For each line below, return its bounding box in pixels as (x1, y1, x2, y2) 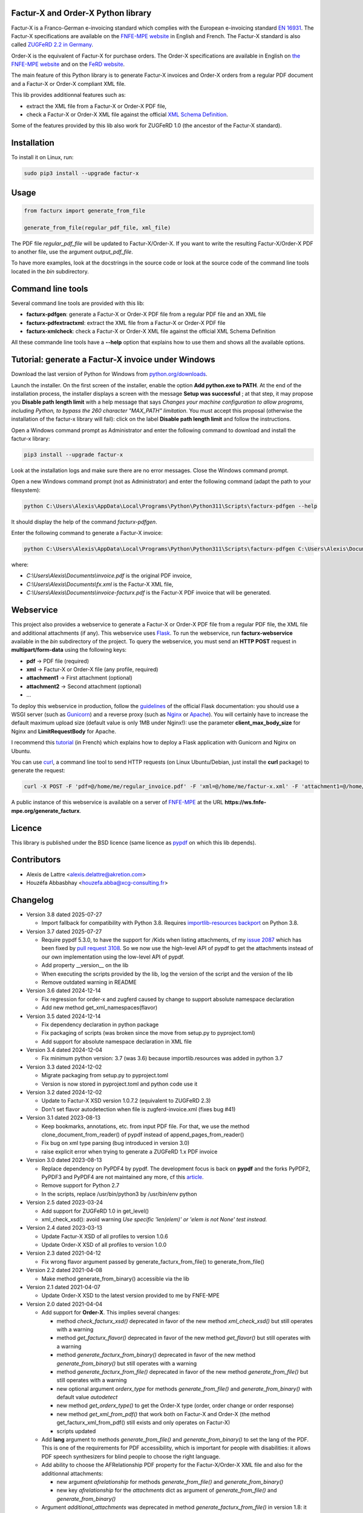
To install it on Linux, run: (11, 154, 74, 161)
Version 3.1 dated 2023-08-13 (26, 1114, 101, 1121)
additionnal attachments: (41, 1469, 103, 1477)
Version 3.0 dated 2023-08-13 (26, 1157, 102, 1164)
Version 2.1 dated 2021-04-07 (26, 1284, 101, 1291)
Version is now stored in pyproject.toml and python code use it (41, 1080, 198, 1088)
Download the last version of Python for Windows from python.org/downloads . (11, 370, 208, 378)
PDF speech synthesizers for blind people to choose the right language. (41, 1452, 221, 1460)
